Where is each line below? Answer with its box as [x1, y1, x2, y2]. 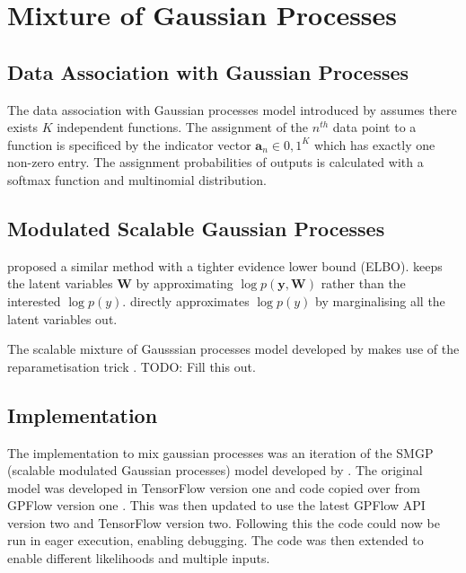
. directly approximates [122, 291, 250, 310]
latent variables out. [7, 309, 118, 328]
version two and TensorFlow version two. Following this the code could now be [7, 513, 440, 532]
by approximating [136, 274, 233, 293]
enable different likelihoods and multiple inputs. [7, 549, 270, 568]
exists [7, 118, 38, 137]
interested [7, 291, 61, 310]
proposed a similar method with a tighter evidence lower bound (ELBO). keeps [7, 256, 443, 275]
